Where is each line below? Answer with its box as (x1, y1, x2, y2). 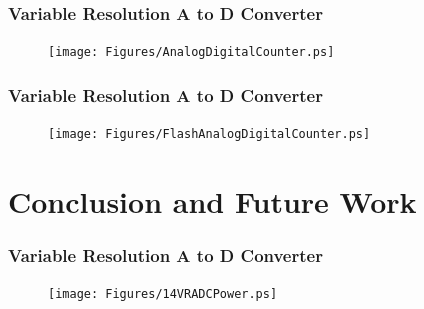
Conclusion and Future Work (8, 180, 417, 221)
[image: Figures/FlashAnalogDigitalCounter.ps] (48, 127, 371, 142)
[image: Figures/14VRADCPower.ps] (48, 287, 278, 302)
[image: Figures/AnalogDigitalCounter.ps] (48, 45, 335, 60)
